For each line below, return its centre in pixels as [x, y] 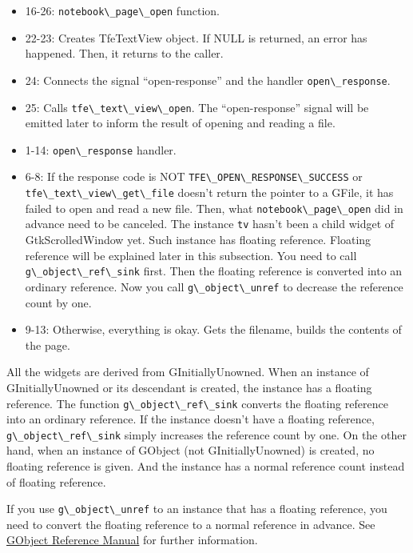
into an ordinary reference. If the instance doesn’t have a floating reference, [191, 419]
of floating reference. [56, 481]
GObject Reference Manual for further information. [132, 540]
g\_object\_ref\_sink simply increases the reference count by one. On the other [206, 434]
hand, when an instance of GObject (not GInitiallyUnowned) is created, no [191, 450]
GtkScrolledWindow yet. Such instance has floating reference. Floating [198, 240]
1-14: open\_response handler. [101, 149]
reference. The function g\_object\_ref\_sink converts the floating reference [197, 403]
